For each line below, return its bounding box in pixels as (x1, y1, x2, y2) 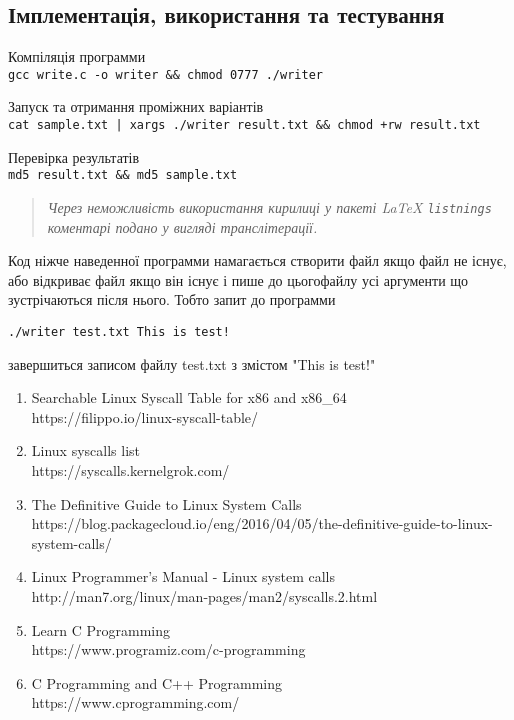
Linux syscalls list (31, 440, 141, 461)
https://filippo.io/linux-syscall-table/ (31, 406, 259, 427)
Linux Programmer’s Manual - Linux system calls (31, 566, 335, 587)
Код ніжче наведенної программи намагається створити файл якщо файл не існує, (8, 250, 507, 271)
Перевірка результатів (8, 146, 140, 167)
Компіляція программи (8, 46, 146, 67)
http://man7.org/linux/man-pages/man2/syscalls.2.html (31, 585, 378, 606)
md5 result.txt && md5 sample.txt (8, 168, 238, 183)
